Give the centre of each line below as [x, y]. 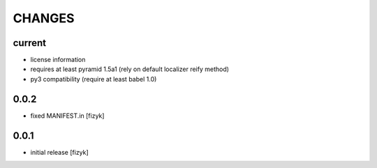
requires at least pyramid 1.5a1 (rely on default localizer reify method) [130, 69]
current [30, 43]
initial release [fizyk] [59, 152]
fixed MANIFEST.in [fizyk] [67, 116]
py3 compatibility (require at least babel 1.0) [94, 79]
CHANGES [44, 18]
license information [58, 60]
